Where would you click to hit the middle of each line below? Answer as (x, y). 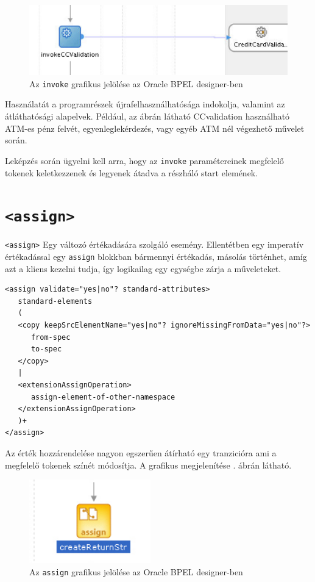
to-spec (46, 349)
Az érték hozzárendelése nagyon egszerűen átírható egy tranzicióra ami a (141, 452)
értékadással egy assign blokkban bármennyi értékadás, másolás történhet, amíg (156, 256)
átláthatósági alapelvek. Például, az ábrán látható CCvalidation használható (147, 116)
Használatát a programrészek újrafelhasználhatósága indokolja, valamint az (145, 104)
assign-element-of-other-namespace (103, 397)
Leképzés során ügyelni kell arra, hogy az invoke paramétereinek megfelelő (144, 160)
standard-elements (55, 301)
